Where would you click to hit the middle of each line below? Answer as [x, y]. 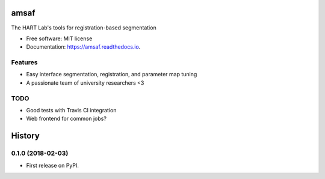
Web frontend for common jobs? [66, 119]
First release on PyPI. [53, 165]
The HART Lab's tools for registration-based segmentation [84, 28]
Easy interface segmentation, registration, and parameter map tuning [112, 74]
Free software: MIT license [59, 38]
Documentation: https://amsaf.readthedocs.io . [83, 47]
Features [24, 62]
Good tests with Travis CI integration [71, 110]
